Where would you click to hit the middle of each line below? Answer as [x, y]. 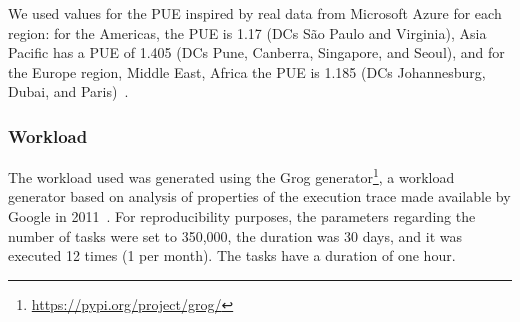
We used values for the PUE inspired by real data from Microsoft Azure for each [255, 13]
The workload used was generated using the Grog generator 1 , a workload [231, 175]
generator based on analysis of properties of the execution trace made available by [259, 196]
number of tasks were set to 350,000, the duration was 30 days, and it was [235, 235]
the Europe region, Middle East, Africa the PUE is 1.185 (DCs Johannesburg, [247, 71]
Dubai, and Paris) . [68, 91]
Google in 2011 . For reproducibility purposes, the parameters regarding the [242, 216]
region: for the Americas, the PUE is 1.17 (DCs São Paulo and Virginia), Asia [247, 32]
